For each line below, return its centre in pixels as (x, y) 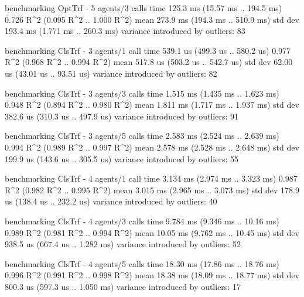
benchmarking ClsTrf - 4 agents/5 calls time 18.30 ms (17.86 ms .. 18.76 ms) (142, 263)
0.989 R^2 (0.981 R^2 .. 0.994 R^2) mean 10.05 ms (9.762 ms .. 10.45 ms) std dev (152, 232)
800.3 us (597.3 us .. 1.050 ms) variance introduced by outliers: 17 (123, 286)
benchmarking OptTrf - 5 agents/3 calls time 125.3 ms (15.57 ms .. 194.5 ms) (144, 8)
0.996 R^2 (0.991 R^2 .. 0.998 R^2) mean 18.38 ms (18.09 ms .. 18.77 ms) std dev (152, 275)
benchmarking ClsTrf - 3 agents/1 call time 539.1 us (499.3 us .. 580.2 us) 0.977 (148, 50)
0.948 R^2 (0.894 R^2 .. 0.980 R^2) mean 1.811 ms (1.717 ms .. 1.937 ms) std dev (152, 105)
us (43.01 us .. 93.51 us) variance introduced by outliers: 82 (111, 73)
